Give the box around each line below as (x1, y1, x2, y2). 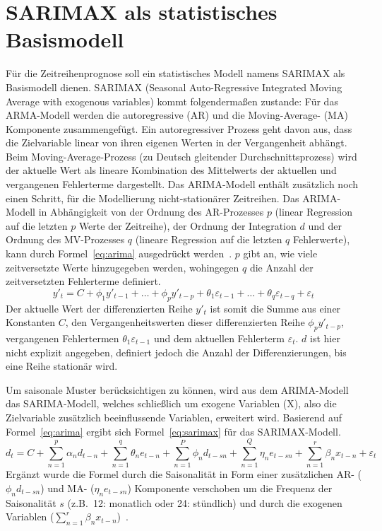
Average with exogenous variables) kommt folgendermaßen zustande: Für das (6, 93, 338, 108)
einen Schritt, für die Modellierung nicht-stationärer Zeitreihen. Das (6, 190, 299, 205)
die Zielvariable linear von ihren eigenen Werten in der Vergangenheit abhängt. (6, 135, 347, 150)
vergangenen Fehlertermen (6, 331, 119, 345)
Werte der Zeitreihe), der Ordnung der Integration (78, 218, 297, 233)
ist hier (310, 331, 340, 345)
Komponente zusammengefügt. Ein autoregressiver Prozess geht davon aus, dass (6, 121, 352, 136)
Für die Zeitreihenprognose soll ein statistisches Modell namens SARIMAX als (6, 66, 345, 81)
